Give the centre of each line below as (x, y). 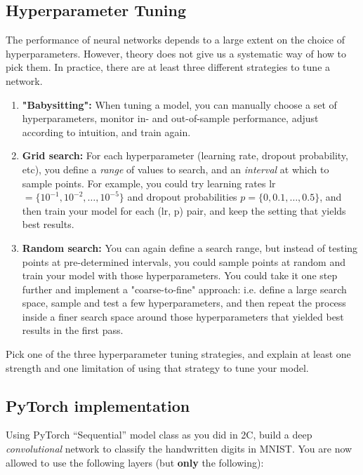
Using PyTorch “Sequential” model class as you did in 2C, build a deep (159, 435)
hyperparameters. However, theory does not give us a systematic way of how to (176, 53)
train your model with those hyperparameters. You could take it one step (180, 275)
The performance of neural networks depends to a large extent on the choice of (175, 40)
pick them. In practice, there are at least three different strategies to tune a (168, 67)
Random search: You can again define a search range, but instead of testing (190, 247)
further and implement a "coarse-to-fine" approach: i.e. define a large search (184, 289)
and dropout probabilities (182, 197)
